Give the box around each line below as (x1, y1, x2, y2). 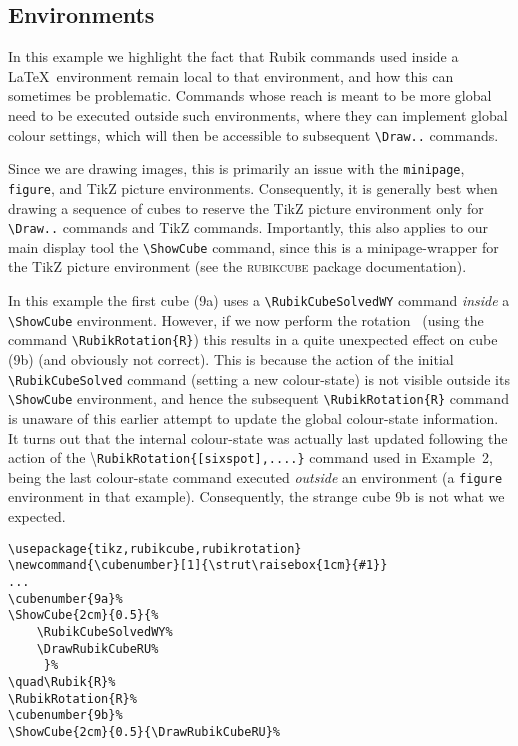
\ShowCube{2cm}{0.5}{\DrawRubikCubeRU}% (8, 724, 281, 739)
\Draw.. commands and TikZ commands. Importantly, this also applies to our (8, 217, 488, 238)
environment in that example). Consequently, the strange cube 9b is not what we (8, 486, 505, 507)
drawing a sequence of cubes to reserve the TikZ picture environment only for (8, 197, 484, 218)
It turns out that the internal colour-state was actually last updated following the (8, 427, 508, 448)
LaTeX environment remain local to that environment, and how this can (8, 65, 454, 86)
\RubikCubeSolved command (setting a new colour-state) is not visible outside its (8, 368, 510, 389)
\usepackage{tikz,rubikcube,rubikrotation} (8, 541, 302, 556)
